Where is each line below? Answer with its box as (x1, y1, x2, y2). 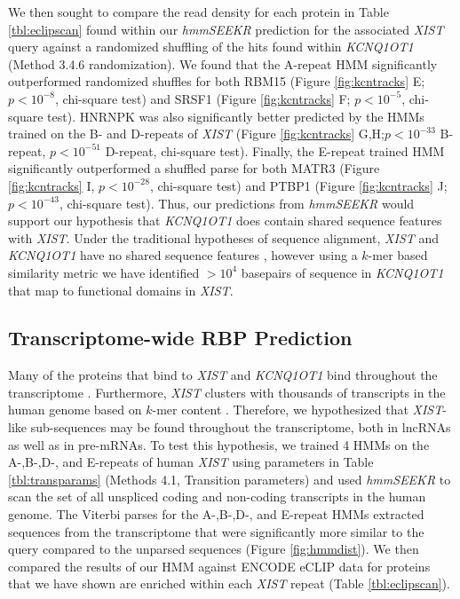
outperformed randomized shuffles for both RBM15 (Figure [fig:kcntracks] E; (8, 72, 425, 91)
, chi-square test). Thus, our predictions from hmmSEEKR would (59, 193, 415, 212)
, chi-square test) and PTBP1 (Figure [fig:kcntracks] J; (149, 176, 448, 194)
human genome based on (8, 400, 142, 419)
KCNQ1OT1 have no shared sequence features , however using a (8, 246, 358, 264)
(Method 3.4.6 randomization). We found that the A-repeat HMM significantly (8, 54, 438, 73)
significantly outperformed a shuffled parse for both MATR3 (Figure (8, 159, 380, 177)
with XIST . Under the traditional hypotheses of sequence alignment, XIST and (8, 228, 440, 247)
